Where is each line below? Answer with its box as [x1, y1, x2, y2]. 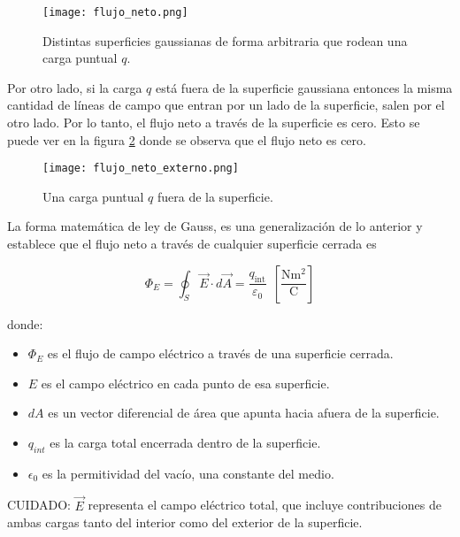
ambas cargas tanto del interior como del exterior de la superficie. [7, 513, 363, 532]
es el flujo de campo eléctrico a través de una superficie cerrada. [47, 344, 394, 363]
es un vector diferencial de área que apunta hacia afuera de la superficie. [48, 403, 440, 422]
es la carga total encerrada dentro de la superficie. [50, 433, 321, 452]
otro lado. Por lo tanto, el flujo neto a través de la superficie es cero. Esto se [7, 113, 420, 132]
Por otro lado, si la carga [7, 78, 142, 96]
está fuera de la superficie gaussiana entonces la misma [156, 78, 453, 96]
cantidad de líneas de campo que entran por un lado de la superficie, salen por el [7, 96, 445, 114]
